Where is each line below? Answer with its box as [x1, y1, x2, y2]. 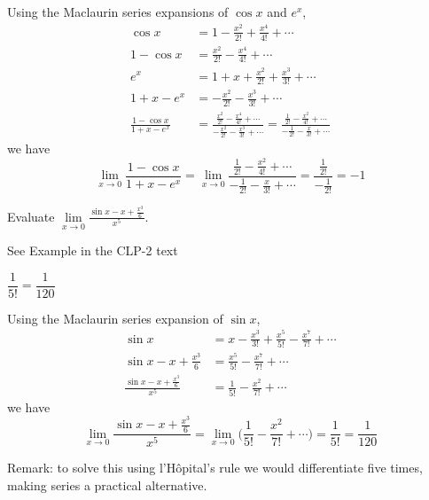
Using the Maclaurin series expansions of [7, 3, 229, 20]
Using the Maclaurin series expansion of [7, 309, 223, 327]
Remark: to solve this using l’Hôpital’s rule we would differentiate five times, [7, 458, 423, 477]
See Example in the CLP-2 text [7, 241, 178, 260]
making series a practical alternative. [7, 475, 207, 494]
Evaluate [7, 207, 55, 225]
